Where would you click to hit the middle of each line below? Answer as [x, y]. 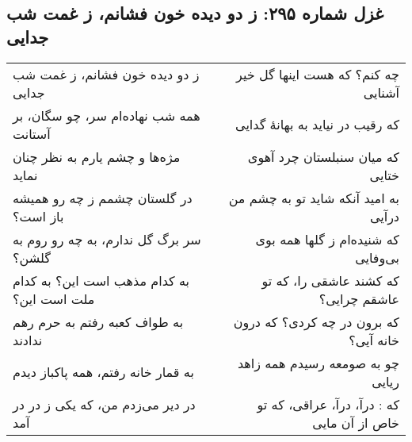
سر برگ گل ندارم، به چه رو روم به [107, 239]
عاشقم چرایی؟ [359, 298]
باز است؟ [38, 216]
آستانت [32, 133]
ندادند [28, 340]
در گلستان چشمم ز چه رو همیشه [103, 198]
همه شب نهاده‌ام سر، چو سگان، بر [107, 115]
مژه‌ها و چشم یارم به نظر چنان [97, 156]
